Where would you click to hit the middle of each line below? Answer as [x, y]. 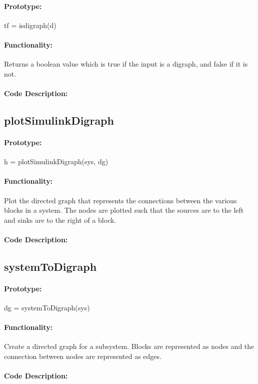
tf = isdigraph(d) [30, 25]
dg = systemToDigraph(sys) [47, 308]
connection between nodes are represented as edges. [83, 356]
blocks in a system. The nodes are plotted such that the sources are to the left [124, 210]
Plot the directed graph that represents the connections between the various [120, 200]
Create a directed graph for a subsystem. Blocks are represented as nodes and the [129, 346]
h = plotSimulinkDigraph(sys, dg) [56, 161]
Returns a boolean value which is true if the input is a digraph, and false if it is [126, 64]
